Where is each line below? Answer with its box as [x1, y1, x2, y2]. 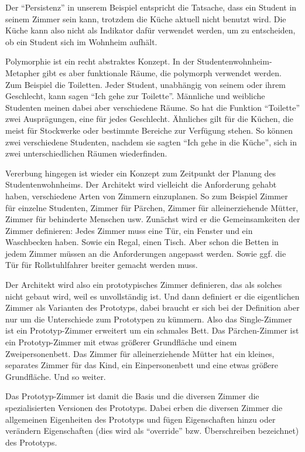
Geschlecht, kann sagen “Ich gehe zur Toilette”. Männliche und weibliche [5, 90, 265, 102]
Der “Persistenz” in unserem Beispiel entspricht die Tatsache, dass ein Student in [5, 1, 297, 13]
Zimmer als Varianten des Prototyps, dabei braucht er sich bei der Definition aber [5, 301, 300, 314]
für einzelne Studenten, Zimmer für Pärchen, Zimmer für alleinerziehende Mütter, [5, 201, 299, 213]
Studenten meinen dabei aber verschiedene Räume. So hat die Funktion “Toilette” [5, 101, 300, 113]
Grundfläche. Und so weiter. [5, 370, 106, 382]
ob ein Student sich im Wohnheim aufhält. [5, 35, 157, 47]
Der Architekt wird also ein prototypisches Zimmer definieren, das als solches [5, 278, 282, 291]
